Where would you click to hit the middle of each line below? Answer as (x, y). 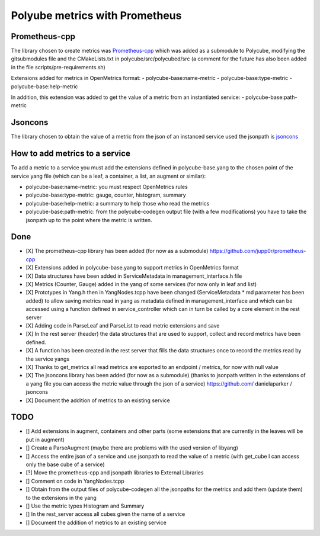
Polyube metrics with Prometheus (96, 15)
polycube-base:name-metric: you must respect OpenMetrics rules (107, 187)
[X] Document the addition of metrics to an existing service (98, 400)
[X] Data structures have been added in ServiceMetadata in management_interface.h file (134, 276)
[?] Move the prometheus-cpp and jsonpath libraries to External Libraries (115, 473)
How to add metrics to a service (71, 154)
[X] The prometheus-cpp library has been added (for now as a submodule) (117, 251)
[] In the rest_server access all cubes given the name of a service (105, 514)
